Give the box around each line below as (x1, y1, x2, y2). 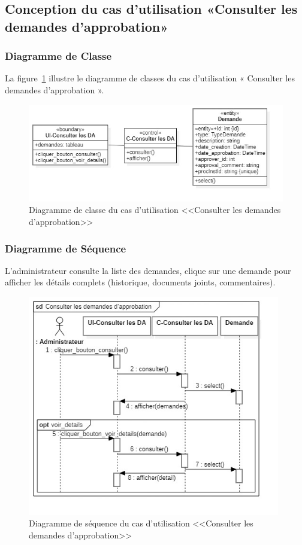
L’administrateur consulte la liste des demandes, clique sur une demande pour (5, 264, 291, 276)
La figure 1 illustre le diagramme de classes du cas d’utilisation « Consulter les (5, 72, 295, 84)
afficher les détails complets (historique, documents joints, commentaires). (5, 276, 276, 288)
